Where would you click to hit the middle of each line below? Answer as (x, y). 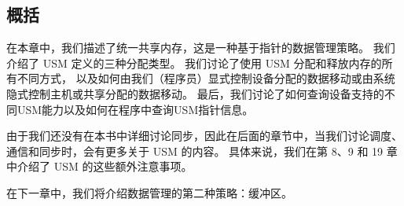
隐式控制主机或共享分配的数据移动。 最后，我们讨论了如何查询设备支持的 (195, 93)
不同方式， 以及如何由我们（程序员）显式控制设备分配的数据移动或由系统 (206, 78)
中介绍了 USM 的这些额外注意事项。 (99, 166)
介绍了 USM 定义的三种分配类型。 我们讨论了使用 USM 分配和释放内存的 (194, 63)
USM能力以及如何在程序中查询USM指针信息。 (135, 109)
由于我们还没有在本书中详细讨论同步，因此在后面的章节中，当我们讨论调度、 (204, 136)
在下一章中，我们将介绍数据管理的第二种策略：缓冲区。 (149, 192)
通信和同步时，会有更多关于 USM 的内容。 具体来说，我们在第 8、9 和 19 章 (202, 151)
